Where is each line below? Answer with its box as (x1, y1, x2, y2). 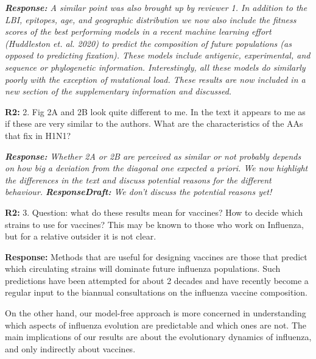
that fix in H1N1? (5, 129, 71, 141)
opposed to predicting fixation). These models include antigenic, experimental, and (5, 49, 311, 62)
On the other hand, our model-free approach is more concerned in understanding (5, 307, 306, 319)
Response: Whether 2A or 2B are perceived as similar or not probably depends (5, 149, 301, 162)
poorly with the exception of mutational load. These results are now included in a (5, 73, 306, 85)
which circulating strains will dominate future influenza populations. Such (5, 262, 281, 275)
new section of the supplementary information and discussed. (5, 85, 232, 98)
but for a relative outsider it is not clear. (5, 230, 156, 243)
